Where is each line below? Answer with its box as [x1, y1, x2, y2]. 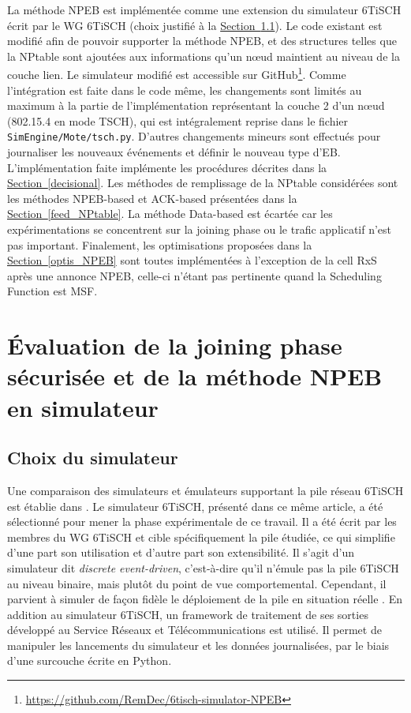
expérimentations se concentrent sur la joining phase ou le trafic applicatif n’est [7, 221, 392, 238]
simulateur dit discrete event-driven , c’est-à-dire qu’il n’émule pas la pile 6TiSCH [7, 559, 399, 576]
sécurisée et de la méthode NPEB [7, 360, 383, 392]
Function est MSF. [7, 283, 98, 299]
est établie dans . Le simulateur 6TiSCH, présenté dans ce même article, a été [7, 497, 383, 514]
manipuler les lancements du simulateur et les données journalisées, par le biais [7, 636, 390, 653]
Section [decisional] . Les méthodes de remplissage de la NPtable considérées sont [7, 174, 398, 191]
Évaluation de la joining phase [7, 329, 342, 362]
